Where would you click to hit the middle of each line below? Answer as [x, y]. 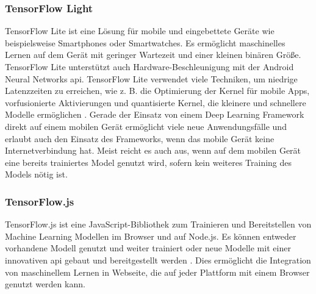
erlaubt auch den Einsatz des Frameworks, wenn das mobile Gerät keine [140, 138]
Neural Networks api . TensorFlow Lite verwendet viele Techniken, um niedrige [151, 78]
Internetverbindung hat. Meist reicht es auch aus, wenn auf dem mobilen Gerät [153, 150]
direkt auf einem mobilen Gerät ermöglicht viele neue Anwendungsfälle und [146, 126]
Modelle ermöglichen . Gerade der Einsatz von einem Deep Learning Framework [155, 114]
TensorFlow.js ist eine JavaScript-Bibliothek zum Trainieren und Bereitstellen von [158, 224]
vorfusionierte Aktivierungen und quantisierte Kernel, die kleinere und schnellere [156, 102]
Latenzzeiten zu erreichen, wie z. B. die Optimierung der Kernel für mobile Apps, [157, 91]
